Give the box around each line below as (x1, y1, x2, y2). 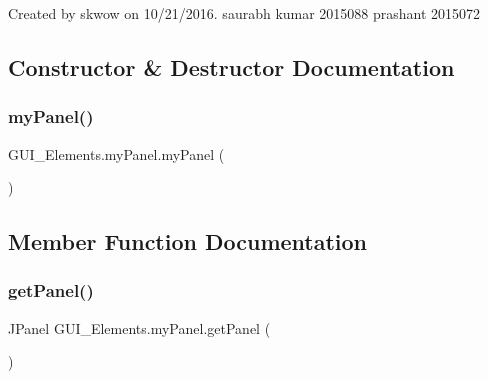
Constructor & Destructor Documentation (8, 51, 455, 82)
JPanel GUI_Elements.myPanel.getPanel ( (8, 317, 271, 338)
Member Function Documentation (8, 226, 368, 257)
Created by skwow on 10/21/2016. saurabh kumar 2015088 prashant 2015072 (8, 3, 481, 23)
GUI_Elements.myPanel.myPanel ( (8, 143, 225, 164)
